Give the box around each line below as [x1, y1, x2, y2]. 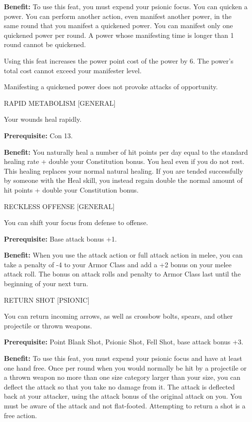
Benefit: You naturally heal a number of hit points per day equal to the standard [4, 146, 248, 157]
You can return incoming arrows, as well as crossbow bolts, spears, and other [4, 311, 233, 321]
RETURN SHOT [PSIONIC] [4, 294, 90, 305]
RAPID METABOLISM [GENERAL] [4, 97, 116, 108]
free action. [4, 410, 37, 420]
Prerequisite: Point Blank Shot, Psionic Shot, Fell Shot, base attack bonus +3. [4, 337, 243, 347]
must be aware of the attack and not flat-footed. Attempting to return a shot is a [4, 401, 246, 410]
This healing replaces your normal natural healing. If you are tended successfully [4, 165, 243, 176]
